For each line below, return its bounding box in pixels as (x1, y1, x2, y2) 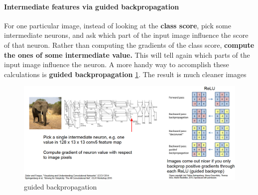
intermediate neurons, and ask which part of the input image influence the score (4, 30, 249, 40)
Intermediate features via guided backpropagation (4, 1, 179, 11)
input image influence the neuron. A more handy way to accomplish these (4, 59, 229, 70)
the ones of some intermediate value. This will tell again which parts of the (4, 49, 250, 60)
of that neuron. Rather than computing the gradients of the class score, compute (4, 39, 255, 50)
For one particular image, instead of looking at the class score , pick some (4, 20, 231, 30)
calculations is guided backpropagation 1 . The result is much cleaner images (4, 69, 247, 79)
